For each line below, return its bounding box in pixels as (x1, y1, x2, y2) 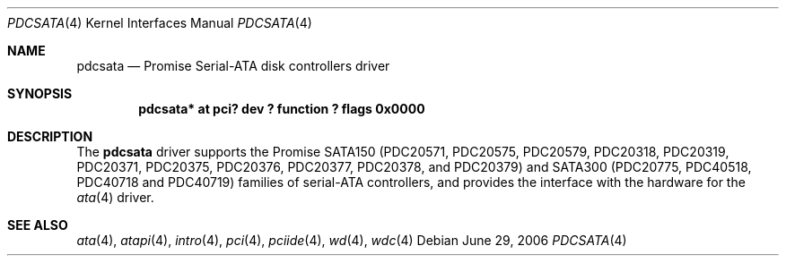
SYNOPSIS (7, 86, 73, 101)
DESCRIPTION (7, 129, 93, 144)
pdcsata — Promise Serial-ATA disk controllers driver (76, 58, 390, 73)
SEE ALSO (7, 217, 68, 233)
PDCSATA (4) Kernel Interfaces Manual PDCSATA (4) (7, 15, 312, 30)
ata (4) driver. (76, 190, 154, 205)
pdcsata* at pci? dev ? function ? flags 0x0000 (138, 101, 425, 116)
